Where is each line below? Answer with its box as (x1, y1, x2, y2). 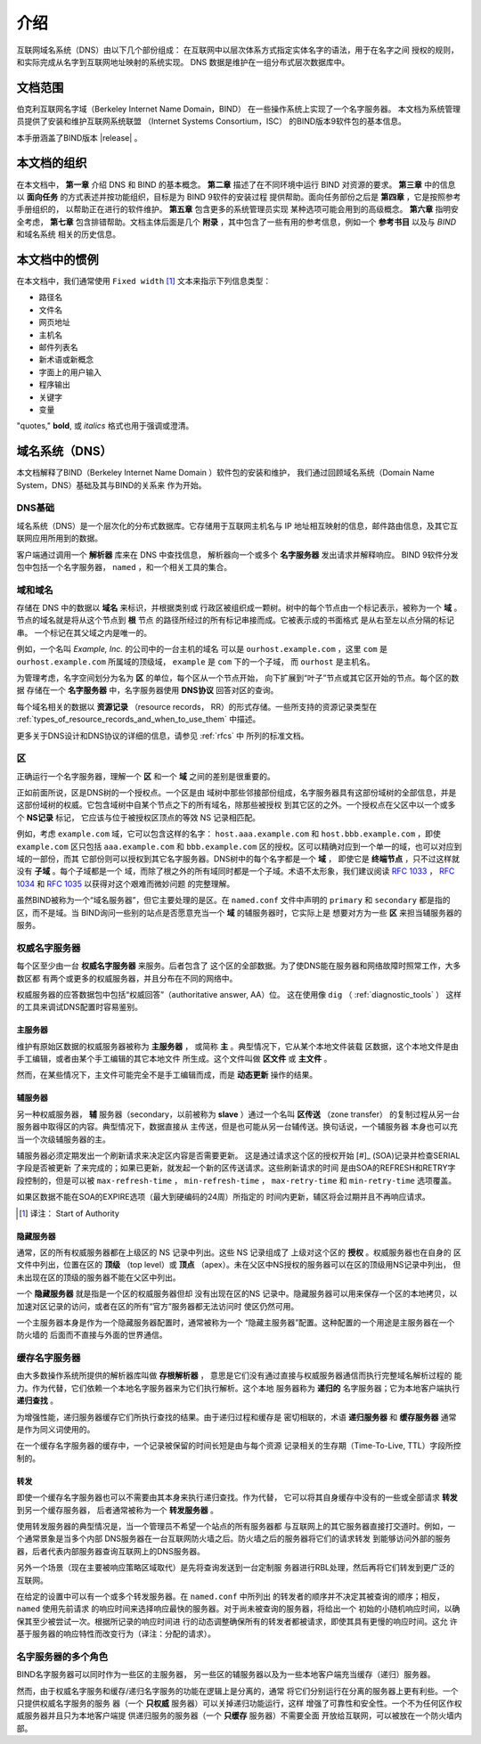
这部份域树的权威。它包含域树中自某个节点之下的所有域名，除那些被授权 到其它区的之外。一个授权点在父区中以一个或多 (16, 800, 456, 811)
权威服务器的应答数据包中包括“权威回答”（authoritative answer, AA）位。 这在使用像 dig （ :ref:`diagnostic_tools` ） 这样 (16, 989, 462, 999)
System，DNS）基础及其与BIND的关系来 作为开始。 (16, 479, 207, 490)
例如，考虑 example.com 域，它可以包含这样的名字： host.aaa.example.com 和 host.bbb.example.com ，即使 (16, 828, 441, 839)
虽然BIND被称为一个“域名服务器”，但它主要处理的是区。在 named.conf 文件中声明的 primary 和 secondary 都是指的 (16, 895, 451, 906)
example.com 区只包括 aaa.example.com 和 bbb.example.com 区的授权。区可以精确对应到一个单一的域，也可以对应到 (16, 841, 462, 852)
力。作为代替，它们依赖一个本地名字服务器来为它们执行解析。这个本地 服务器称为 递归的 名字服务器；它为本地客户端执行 (16, 1382, 461, 1393)
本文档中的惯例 (16, 252, 99, 267)
